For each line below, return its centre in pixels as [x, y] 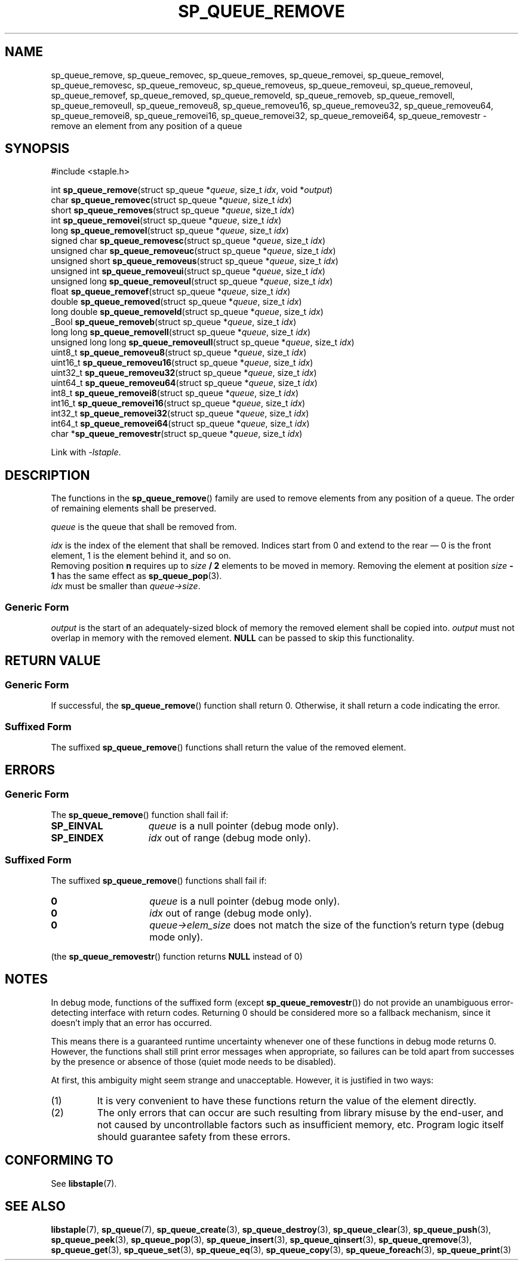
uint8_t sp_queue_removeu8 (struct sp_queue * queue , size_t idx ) [179, 353]
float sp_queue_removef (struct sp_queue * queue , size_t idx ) [171, 292]
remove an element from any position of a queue [147, 125]
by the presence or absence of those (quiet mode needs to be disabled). [193, 1061]
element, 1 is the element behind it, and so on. [141, 556]
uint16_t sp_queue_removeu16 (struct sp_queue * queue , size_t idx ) [182, 363]
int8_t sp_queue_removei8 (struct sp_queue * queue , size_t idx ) [175, 393]
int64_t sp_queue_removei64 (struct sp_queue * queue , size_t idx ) [180, 424]
